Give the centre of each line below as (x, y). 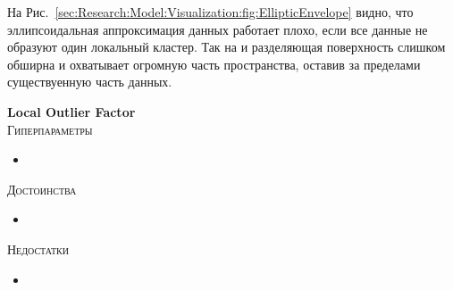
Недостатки (38, 249)
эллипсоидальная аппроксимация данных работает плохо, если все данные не (218, 29)
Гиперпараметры (50, 129)
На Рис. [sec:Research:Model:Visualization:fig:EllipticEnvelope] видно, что (210, 12)
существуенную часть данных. (90, 82)
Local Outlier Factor (71, 111)
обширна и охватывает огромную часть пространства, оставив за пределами (214, 64)
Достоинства (42, 189)
